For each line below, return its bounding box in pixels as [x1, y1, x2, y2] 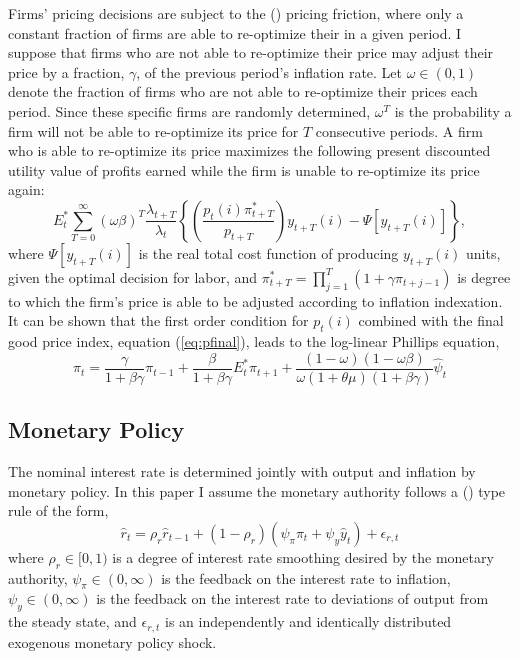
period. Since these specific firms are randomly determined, [8, 100, 371, 121]
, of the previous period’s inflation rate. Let [136, 61, 403, 82]
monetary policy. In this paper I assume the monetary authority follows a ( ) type [8, 480, 506, 501]
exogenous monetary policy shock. [8, 631, 217, 652]
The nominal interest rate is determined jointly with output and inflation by [8, 460, 476, 481]
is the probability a [394, 100, 512, 121]
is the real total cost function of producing [138, 242, 399, 263]
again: [8, 179, 45, 200]
